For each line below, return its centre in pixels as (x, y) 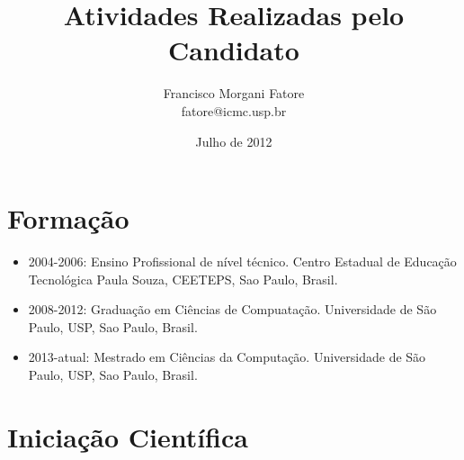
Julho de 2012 (234, 141)
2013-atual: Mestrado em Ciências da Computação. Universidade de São (227, 357)
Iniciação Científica (128, 436)
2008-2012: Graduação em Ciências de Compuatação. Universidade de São (232, 309)
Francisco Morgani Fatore (234, 93)
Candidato (234, 50)
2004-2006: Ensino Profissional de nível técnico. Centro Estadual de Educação (242, 262)
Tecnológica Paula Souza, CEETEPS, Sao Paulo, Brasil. (183, 279)
